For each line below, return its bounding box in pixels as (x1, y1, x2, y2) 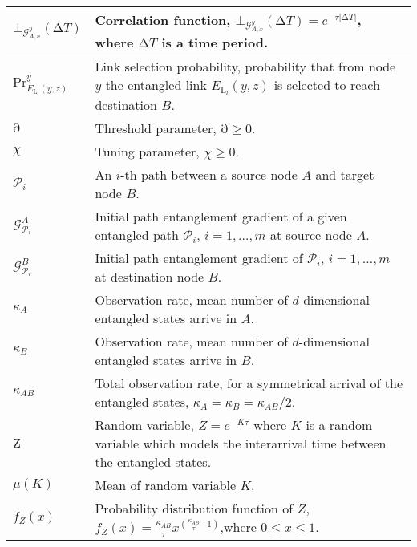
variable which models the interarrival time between (95, 433, 387, 452)
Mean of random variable (95, 475, 237, 494)
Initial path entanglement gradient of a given (95, 206, 347, 225)
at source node (269, 225, 352, 244)
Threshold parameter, (95, 118, 217, 137)
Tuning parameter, (95, 141, 200, 160)
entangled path (95, 225, 179, 244)
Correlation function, (95, 10, 231, 29)
